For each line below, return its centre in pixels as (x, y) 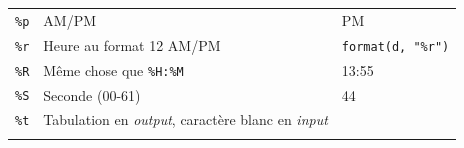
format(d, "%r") (395, 46)
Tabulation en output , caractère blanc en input (185, 119)
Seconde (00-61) (92, 94)
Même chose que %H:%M (113, 69)
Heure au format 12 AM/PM (132, 44)
